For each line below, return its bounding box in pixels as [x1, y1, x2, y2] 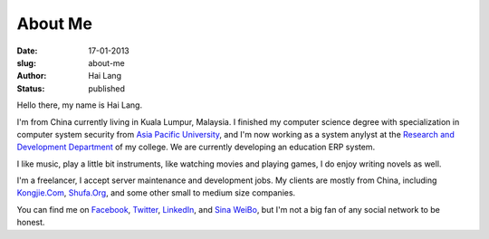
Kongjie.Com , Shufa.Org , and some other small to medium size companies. [16, 187, 296, 198]
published [88, 82, 126, 94]
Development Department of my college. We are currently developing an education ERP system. [16, 141, 376, 153]
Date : [16, 45, 38, 56]
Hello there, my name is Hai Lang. [16, 100, 143, 110]
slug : [16, 57, 36, 68]
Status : [16, 82, 45, 94]
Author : [16, 71, 47, 81]
